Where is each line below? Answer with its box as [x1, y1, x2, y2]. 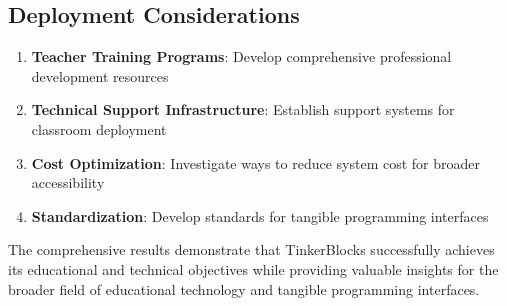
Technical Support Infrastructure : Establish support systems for [31, 99, 455, 120]
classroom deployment [31, 118, 167, 139]
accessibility [31, 172, 105, 193]
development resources [31, 65, 169, 86]
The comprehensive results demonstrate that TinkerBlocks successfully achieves [8, 239, 495, 260]
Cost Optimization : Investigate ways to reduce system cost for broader [31, 152, 481, 173]
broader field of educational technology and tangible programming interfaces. [8, 278, 480, 299]
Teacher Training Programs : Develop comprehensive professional [31, 46, 452, 67]
